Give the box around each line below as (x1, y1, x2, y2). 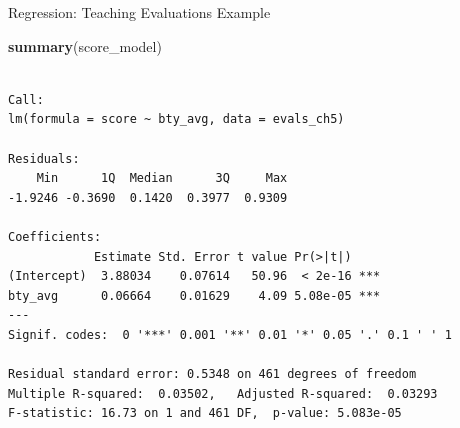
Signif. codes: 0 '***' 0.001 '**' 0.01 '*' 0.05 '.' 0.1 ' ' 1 (8, 327, 452, 342)
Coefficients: (8, 229, 102, 244)
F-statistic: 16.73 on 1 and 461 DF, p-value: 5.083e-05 (8, 406, 402, 421)
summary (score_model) (8, 35, 162, 56)
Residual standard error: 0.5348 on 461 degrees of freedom (8, 367, 417, 382)
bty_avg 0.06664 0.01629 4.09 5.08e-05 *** (8, 288, 381, 303)
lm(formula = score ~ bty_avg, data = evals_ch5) (8, 112, 345, 127)
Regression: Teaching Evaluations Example (8, 2, 271, 22)
